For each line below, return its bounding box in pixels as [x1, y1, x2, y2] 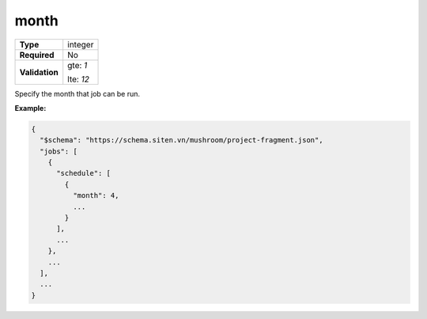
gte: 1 [67, 59, 88, 70]
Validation [19, 66, 59, 78]
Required [19, 49, 55, 60]
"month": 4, [72, 191, 119, 200]
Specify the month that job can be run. [14, 89, 141, 98]
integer [67, 39, 94, 50]
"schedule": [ [56, 169, 111, 178]
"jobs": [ [40, 146, 78, 156]
